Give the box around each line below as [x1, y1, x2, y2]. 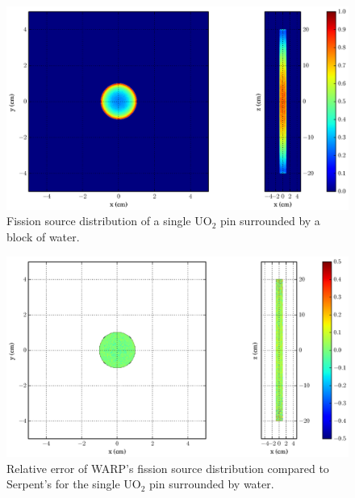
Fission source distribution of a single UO [6, 212, 212, 229]
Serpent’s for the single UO [6, 475, 141, 492]
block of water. [6, 228, 80, 245]
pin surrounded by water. [149, 475, 274, 492]
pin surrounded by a [219, 212, 320, 229]
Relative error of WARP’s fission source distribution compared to [6, 459, 329, 476]
